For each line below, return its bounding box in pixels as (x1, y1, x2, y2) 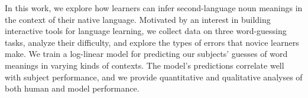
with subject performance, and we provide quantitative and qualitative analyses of (5, 70, 303, 83)
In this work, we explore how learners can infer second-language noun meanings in (5, 2, 303, 13)
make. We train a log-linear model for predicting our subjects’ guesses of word (5, 48, 288, 60)
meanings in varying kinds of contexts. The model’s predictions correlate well (5, 59, 284, 71)
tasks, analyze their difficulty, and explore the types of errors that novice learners (5, 36, 299, 48)
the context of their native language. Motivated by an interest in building (5, 13, 271, 25)
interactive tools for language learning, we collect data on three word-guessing (5, 25, 287, 37)
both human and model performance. (5, 82, 140, 94)
